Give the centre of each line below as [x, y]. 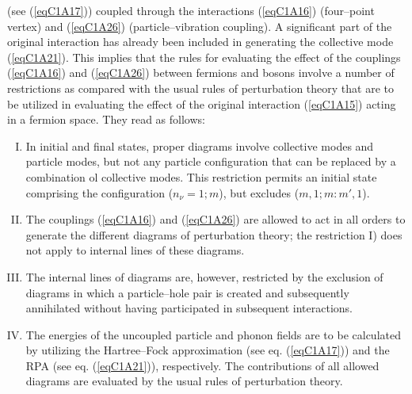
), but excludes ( [259, 192]
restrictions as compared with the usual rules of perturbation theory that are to [200, 88]
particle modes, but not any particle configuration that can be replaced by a [211, 161]
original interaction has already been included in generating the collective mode [200, 42]
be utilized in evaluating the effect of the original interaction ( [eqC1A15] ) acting [202, 103]
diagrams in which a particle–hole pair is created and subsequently [187, 292]
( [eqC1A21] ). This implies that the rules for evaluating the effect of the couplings [204, 57]
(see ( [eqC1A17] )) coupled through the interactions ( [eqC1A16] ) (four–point [191, 10]
